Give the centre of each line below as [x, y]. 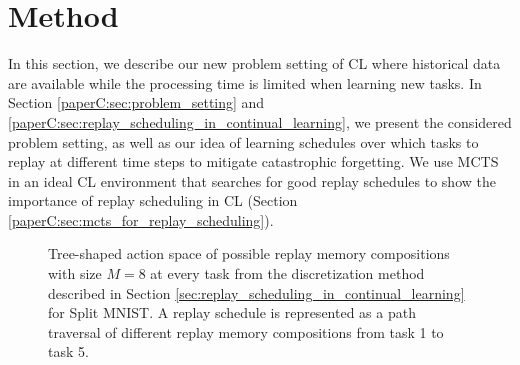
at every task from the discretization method [287, 273]
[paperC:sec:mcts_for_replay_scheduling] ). [141, 219]
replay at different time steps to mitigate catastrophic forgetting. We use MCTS [253, 161]
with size [75, 273]
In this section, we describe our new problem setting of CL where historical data [254, 63]
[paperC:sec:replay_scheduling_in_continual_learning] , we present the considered [260, 121]
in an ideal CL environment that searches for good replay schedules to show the [252, 180]
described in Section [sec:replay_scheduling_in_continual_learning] [256, 292]
